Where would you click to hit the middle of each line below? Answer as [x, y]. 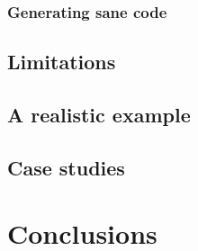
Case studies [66, 167]
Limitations [62, 62]
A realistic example [99, 115]
